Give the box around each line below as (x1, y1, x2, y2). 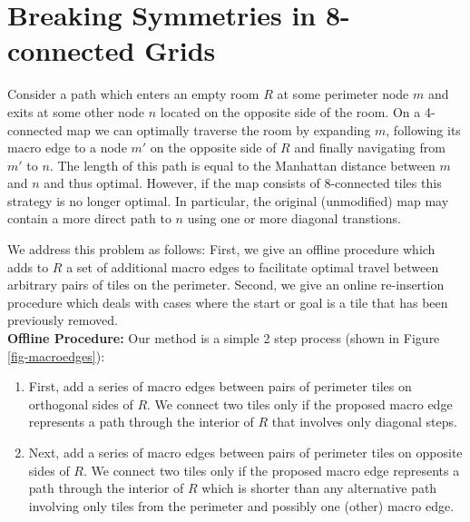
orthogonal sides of (28, 394, 133, 413)
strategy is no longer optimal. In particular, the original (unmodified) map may (7, 191, 449, 210)
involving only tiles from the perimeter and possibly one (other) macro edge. (28, 496, 455, 515)
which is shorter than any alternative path (201, 478, 437, 497)
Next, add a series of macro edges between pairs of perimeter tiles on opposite (28, 443, 463, 461)
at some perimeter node (277, 84, 409, 103)
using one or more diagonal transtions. (187, 209, 401, 228)
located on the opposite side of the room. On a (160, 102, 421, 121)
